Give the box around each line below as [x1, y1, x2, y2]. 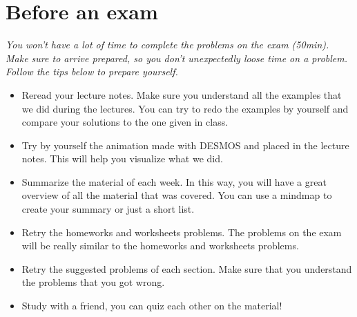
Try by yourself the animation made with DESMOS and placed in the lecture [21, 137, 349, 152]
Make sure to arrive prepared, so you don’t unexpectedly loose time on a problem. [6, 50, 348, 65]
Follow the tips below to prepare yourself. [6, 64, 178, 79]
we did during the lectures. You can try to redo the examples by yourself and [21, 101, 349, 115]
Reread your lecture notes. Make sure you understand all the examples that [21, 87, 342, 102]
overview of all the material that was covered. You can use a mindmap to [21, 188, 332, 202]
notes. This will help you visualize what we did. [21, 151, 223, 166]
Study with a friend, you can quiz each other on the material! [21, 298, 282, 313]
